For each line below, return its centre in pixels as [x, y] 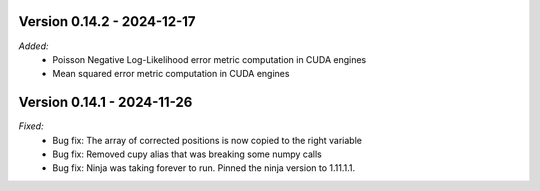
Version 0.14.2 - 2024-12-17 [107, 21]
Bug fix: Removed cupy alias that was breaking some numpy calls [187, 154]
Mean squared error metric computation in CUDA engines [171, 74]
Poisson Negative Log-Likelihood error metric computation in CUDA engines [209, 59]
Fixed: [31, 126]
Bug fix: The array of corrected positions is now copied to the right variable [207, 140]
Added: [33, 46]
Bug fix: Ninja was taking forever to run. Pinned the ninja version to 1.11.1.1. [203, 168]
